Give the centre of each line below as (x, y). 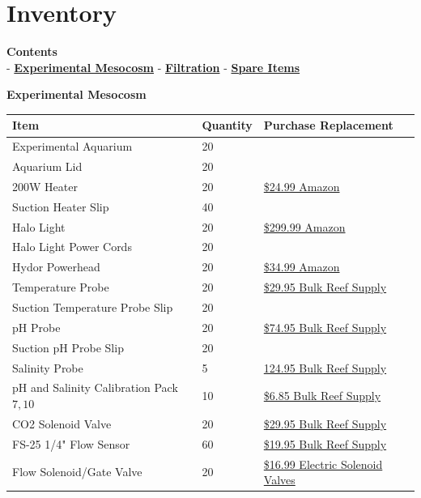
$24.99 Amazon (302, 186)
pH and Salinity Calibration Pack (95, 387)
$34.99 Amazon (302, 267)
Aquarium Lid (47, 166)
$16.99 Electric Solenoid (323, 464)
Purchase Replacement (328, 125)
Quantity (227, 125)
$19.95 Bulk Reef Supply (325, 443)
